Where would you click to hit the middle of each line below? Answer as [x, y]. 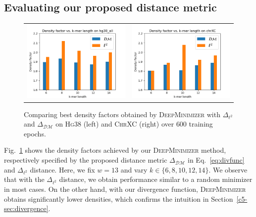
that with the [24, 179]
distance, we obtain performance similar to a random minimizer [156, 179]
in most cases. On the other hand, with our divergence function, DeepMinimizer [125, 189]
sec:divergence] [26, 208]
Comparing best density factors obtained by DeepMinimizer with [122, 114]
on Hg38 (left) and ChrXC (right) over [115, 124]
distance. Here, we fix [62, 169]
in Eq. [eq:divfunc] [216, 160]
